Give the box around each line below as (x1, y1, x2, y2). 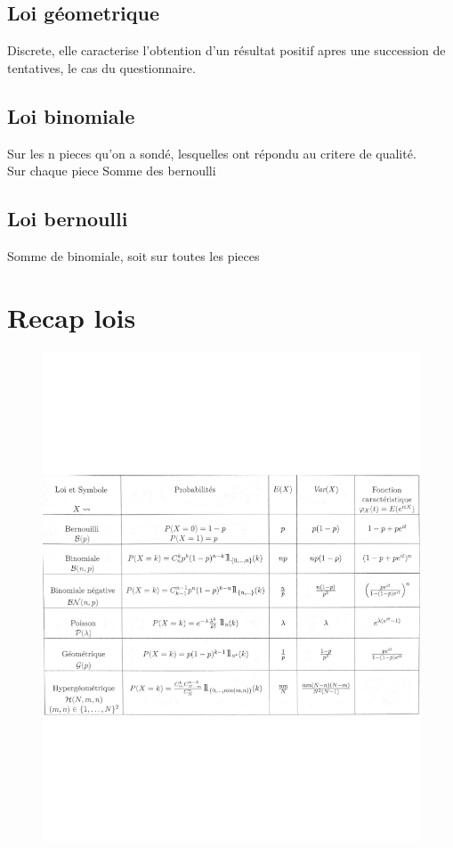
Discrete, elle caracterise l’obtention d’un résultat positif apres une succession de (7, 41, 446, 60)
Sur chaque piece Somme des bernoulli (7, 161, 216, 180)
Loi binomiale (7, 102, 135, 129)
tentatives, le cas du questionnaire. (7, 58, 196, 77)
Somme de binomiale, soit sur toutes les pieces (7, 246, 260, 265)
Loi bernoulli (7, 205, 128, 232)
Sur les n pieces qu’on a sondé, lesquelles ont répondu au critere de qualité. (7, 143, 417, 162)
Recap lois (7, 298, 136, 335)
